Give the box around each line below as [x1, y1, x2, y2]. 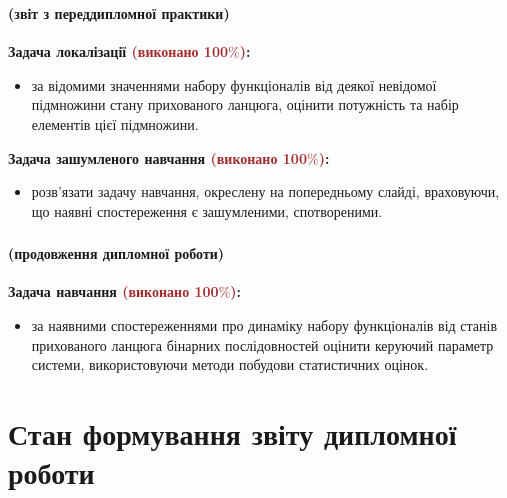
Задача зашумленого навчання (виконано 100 [8, 147, 307, 168]
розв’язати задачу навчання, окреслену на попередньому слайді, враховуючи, [31, 181, 500, 202]
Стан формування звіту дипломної [8, 412, 457, 453]
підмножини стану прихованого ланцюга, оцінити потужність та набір [31, 94, 459, 115]
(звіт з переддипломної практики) [8, 2, 230, 23]
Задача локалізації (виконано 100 [8, 41, 229, 62]
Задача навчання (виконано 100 [8, 281, 219, 302]
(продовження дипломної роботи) [8, 243, 225, 264]
